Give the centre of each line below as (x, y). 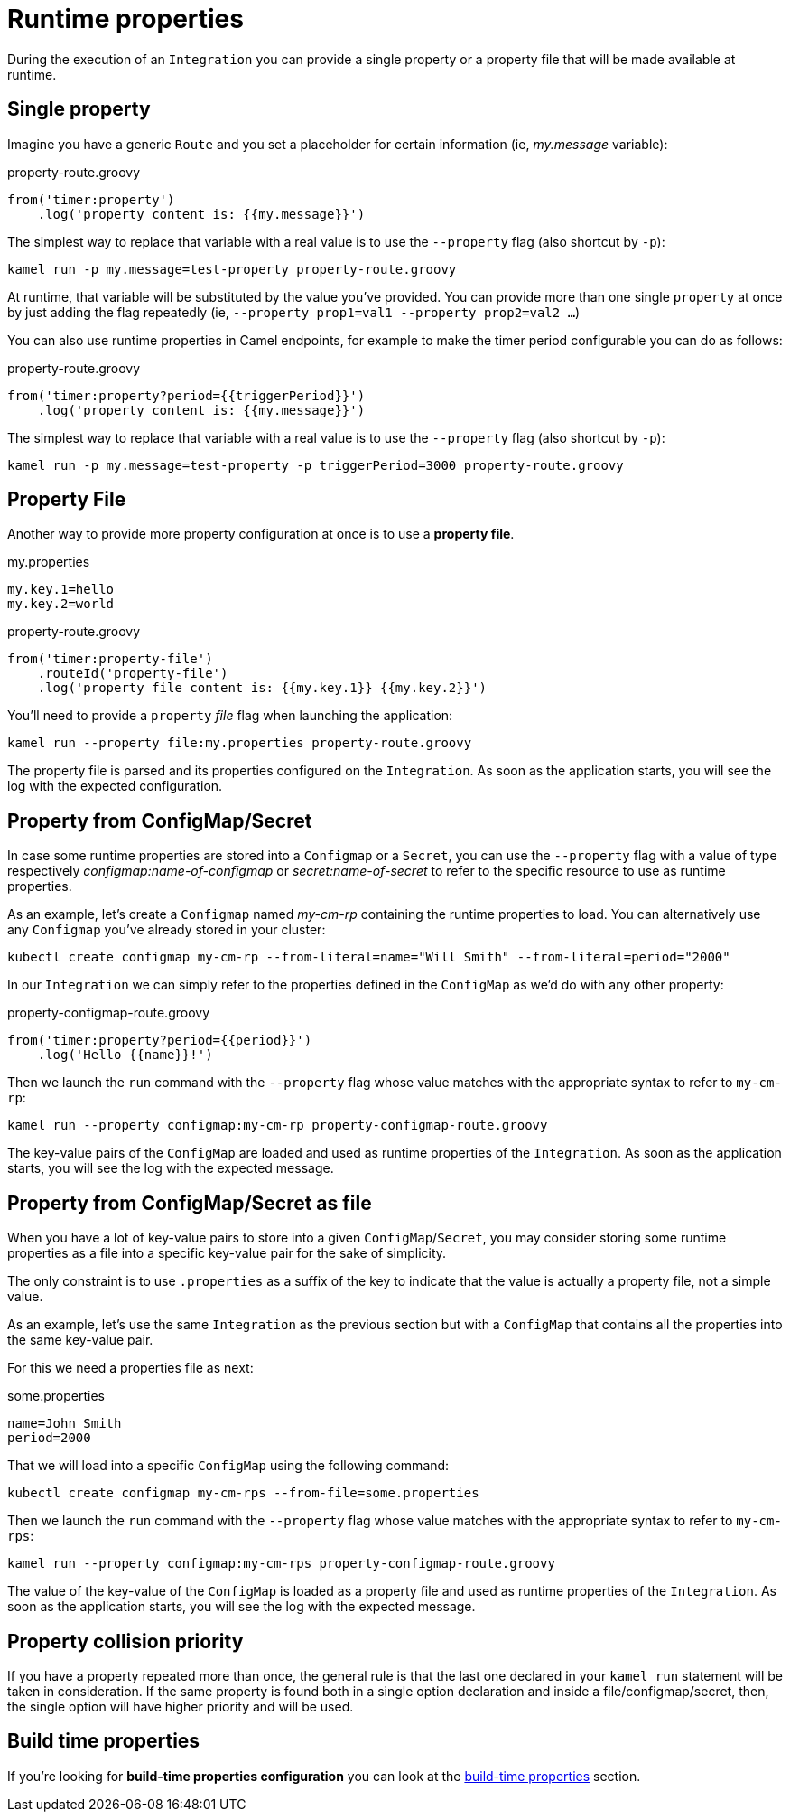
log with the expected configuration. (115, 786)
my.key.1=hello (61, 590)
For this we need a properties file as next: (130, 1368)
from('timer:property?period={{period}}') (160, 1041)
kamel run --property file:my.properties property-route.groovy (240, 743)
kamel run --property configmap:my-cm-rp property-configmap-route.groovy (278, 1125)
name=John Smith (65, 1424)
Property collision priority (125, 1641)
